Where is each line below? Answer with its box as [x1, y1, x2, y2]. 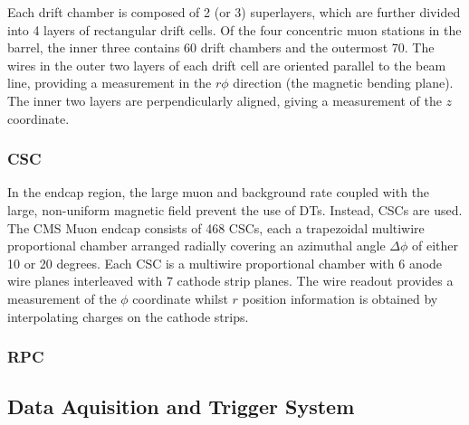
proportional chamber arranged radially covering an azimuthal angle [7, 236, 386, 255]
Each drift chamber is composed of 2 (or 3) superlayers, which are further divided [7, 3, 461, 21]
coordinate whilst [132, 288, 228, 307]
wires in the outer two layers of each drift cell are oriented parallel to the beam [7, 55, 446, 74]
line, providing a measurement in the [7, 73, 212, 92]
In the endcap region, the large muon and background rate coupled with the [7, 183, 430, 202]
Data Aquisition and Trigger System [7, 392, 355, 420]
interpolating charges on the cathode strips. [7, 307, 249, 326]
